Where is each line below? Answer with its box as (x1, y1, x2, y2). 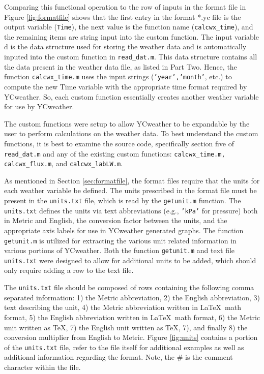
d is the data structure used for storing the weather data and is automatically (4, 41, 247, 52)
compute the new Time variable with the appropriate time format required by (4, 81, 247, 91)
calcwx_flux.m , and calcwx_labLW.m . (4, 158, 123, 169)
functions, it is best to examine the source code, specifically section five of (4, 138, 234, 148)
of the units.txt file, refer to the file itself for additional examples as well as (4, 341, 244, 352)
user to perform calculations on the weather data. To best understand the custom (4, 128, 258, 139)
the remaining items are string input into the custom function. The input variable (4, 31, 259, 42)
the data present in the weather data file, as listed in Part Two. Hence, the (4, 61, 237, 72)
